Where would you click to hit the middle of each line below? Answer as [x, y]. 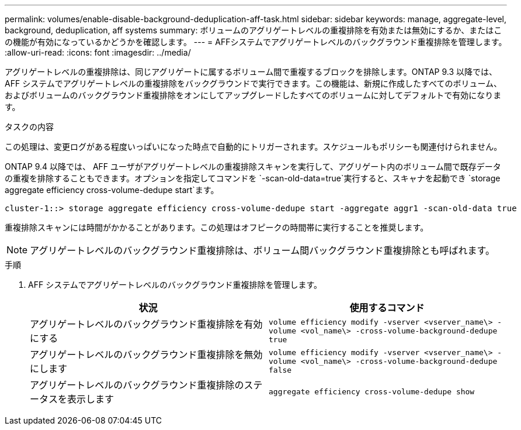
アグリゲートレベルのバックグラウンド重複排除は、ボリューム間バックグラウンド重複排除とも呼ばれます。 [262, 250]
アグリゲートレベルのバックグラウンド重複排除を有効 [146, 324]
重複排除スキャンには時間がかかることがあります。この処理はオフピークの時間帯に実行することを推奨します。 [217, 227]
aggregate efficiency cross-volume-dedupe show [372, 391]
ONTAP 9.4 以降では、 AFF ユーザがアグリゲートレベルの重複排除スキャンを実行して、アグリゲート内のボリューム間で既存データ [253, 166]
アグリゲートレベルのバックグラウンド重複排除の [137, 385]
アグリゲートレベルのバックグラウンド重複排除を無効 [146, 355]
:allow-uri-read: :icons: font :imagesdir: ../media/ [98, 52]
